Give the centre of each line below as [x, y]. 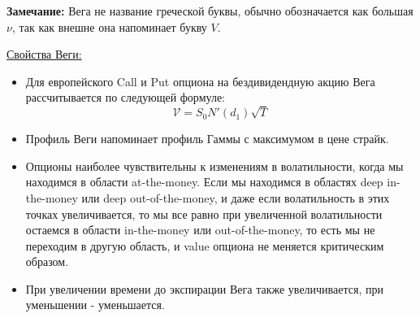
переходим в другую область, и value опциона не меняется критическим [205, 245]
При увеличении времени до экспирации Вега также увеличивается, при [204, 288]
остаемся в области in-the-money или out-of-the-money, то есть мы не [200, 230]
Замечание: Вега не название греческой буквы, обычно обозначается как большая [210, 11]
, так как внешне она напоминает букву [109, 26]
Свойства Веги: [44, 54]
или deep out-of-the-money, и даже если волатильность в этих [236, 197]
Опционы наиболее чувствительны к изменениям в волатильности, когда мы [214, 166]
